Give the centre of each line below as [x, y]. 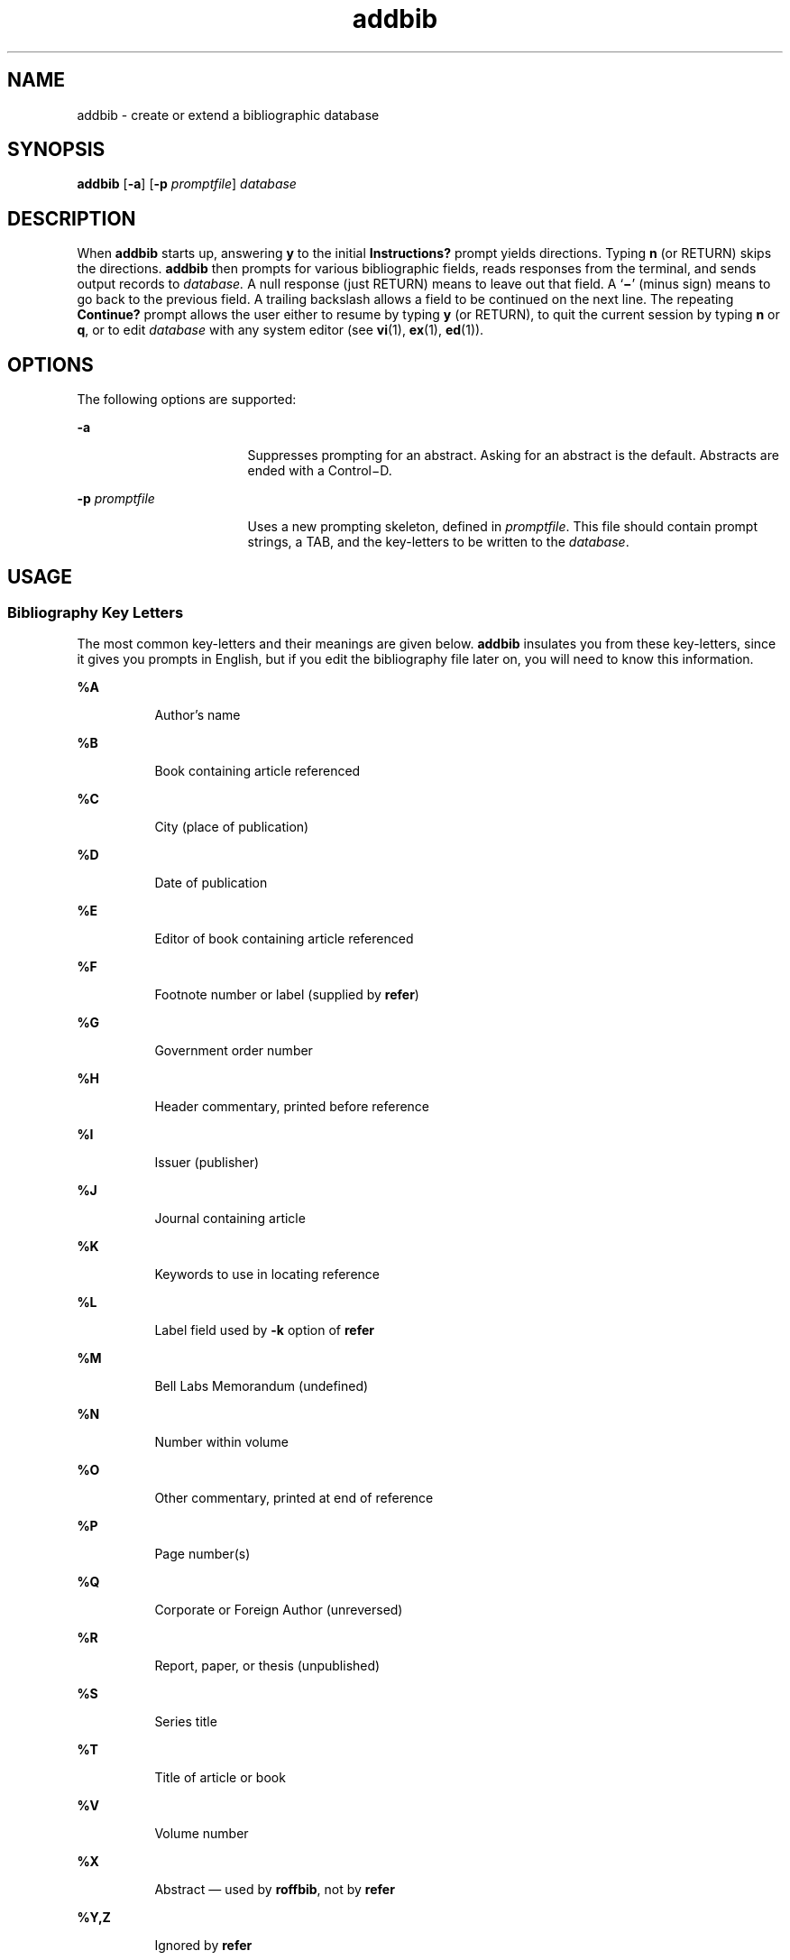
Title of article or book [220, 1778]
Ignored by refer [203, 1946]
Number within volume [221, 1442]
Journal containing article [230, 1219]
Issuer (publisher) [207, 1163]
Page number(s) [202, 1554]
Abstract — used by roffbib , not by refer [275, 1890]
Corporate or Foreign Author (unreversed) [279, 1610]
